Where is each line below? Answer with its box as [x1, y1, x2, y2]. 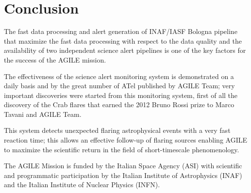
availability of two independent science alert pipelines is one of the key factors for [4, 45, 246, 55]
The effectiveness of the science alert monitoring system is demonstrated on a [4, 71, 234, 81]
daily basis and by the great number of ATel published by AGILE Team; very [4, 80, 235, 91]
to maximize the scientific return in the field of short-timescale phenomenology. [4, 144, 239, 154]
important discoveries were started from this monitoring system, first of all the [4, 90, 238, 100]
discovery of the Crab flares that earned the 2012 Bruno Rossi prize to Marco [4, 99, 234, 110]
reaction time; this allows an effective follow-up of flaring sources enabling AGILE [4, 135, 248, 145]
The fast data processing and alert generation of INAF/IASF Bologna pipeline [4, 26, 237, 36]
